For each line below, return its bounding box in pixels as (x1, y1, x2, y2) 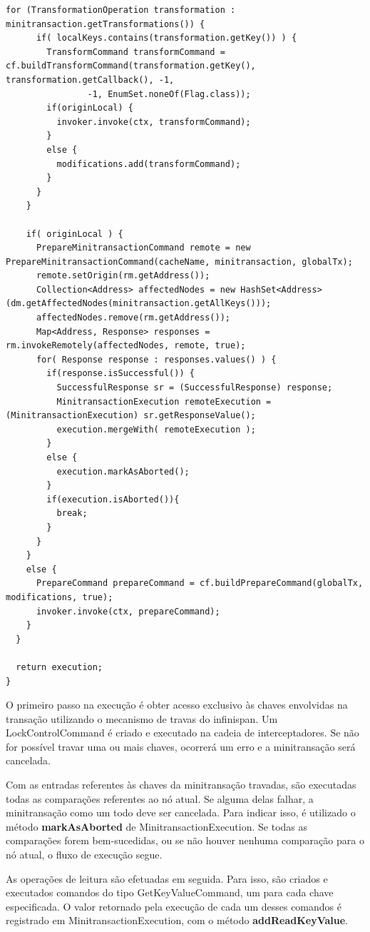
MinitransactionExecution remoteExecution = (56, 396, 272, 407)
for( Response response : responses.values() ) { (36, 354, 277, 365)
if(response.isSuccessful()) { (46, 368, 195, 379)
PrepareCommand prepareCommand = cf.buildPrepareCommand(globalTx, (36, 578, 364, 589)
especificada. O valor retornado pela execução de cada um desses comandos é (6, 898, 341, 913)
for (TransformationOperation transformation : (6, 5, 236, 15)
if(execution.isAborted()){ (46, 494, 180, 505)
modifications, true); (6, 592, 113, 602)
